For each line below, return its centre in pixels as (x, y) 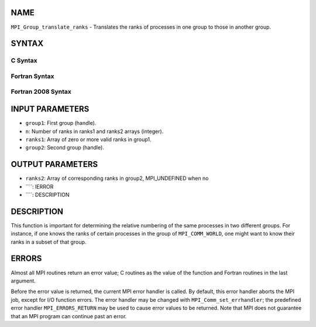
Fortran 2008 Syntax (41, 92)
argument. (23, 281)
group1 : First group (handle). (61, 123)
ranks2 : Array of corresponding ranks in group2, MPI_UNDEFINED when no (117, 178)
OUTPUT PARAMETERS (54, 164)
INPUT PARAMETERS (50, 109)
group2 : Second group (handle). (65, 148)
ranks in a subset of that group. (49, 242)
